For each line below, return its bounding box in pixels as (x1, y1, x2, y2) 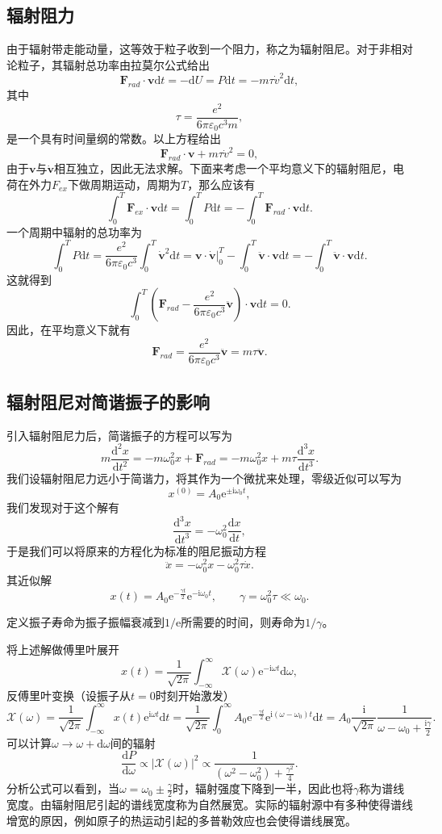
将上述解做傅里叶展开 (6, 640, 119, 657)
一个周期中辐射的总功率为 (6, 223, 142, 240)
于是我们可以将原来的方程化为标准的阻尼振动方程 (6, 542, 266, 559)
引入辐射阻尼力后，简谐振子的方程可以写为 (6, 426, 232, 443)
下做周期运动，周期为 (67, 175, 181, 192)
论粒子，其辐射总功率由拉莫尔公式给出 (6, 56, 210, 73)
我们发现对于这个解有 (6, 499, 119, 516)
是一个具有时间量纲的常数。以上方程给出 (6, 130, 221, 147)
